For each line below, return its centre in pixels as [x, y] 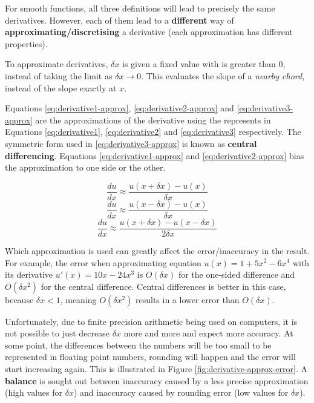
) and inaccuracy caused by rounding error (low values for [181, 392]
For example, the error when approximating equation [103, 262]
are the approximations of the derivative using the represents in [153, 120]
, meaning [78, 299]
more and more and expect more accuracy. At [208, 333]
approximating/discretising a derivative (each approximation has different [149, 32]
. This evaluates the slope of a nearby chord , [223, 75]
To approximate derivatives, [57, 64]
